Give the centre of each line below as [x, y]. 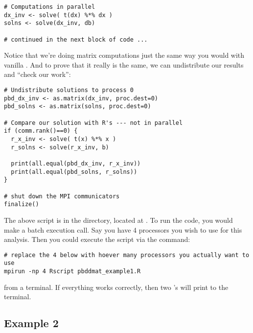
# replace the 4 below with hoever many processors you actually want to [127, 255]
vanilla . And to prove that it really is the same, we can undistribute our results [124, 64]
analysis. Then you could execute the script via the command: [97, 239]
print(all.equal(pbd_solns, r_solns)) [74, 172]
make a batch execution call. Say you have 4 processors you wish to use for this [123, 229]
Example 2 [31, 323]
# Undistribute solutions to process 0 [69, 90]
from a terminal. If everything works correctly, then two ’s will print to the [116, 287]
